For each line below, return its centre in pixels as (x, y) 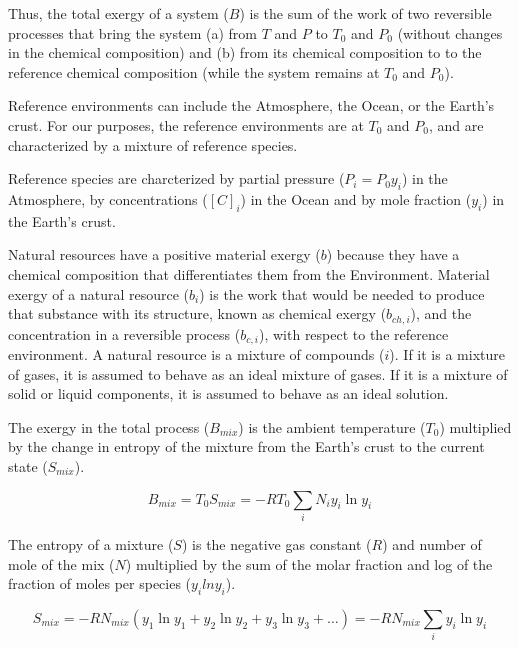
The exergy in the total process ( (109, 426)
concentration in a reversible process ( (124, 333)
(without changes (450, 32)
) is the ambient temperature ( (332, 426)
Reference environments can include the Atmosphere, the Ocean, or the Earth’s (251, 105)
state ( (28, 466)
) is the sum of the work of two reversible (365, 13)
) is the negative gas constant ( (276, 543)
